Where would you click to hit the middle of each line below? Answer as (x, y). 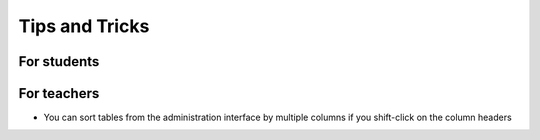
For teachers (59, 93)
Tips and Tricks (84, 26)
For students (59, 61)
